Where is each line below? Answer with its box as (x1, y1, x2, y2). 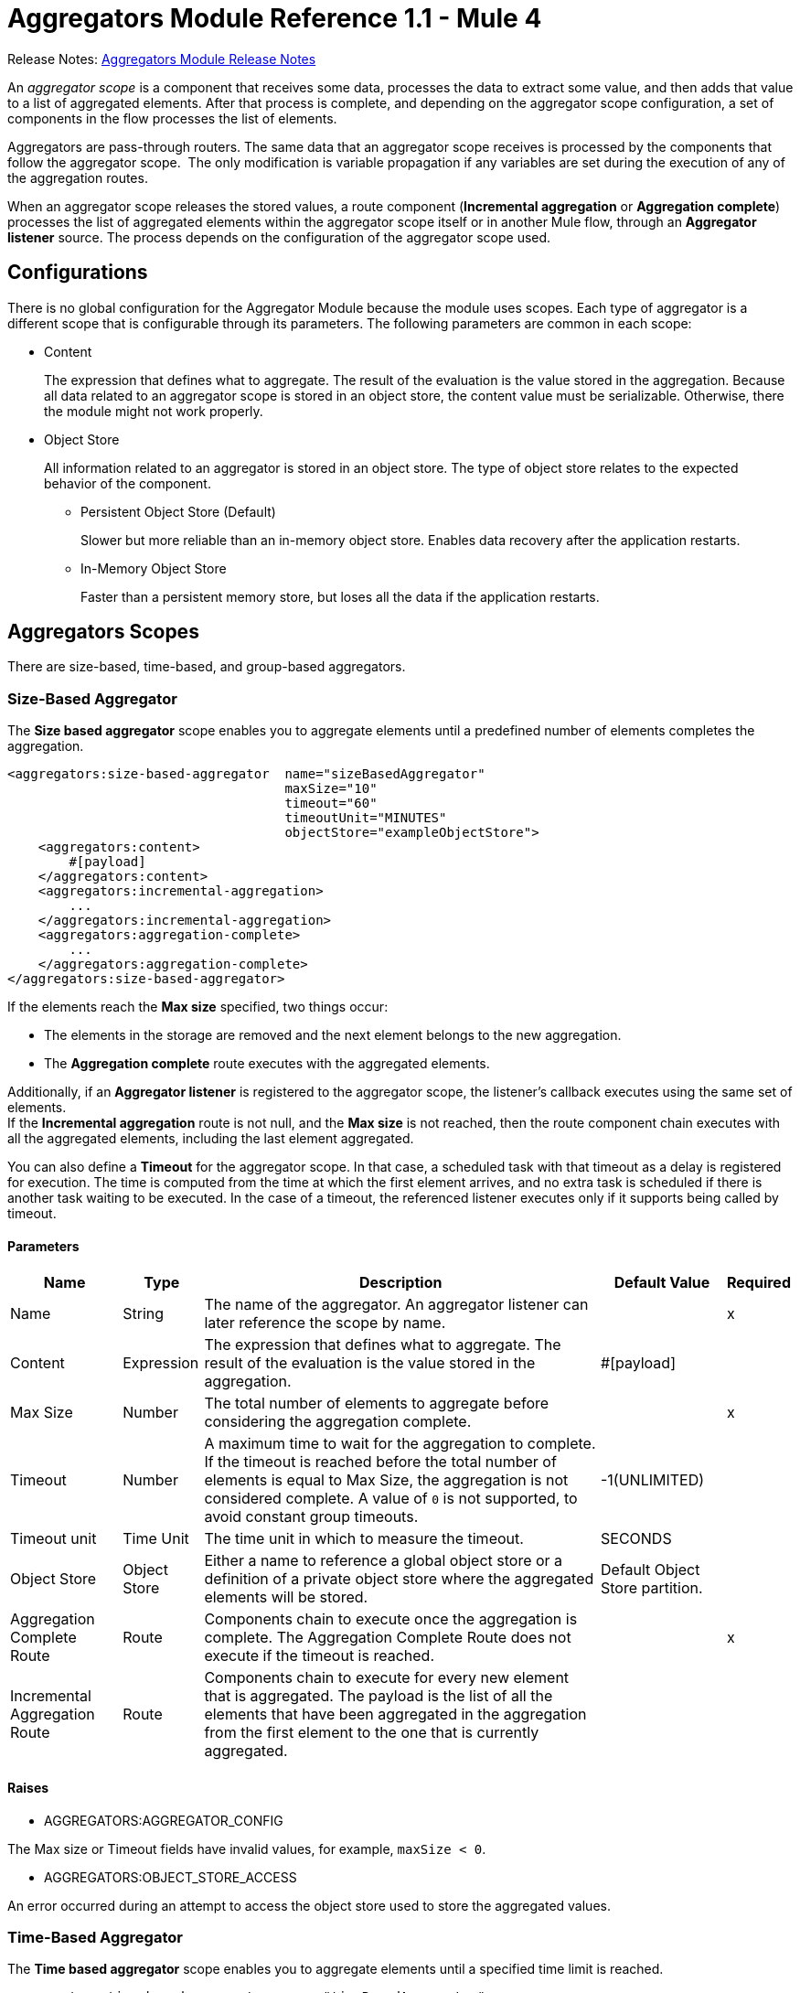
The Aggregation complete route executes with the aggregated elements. (44, 1055, 490, 1072)
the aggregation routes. (7, 169, 148, 186)
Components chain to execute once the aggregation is (204, 1610, 578, 1629)
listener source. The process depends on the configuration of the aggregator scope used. (7, 229, 551, 245)
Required (727, 1273, 791, 1292)
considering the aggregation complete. (204, 1412, 472, 1431)
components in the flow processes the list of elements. (7, 110, 337, 126)
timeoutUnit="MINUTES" (284, 810, 447, 826)
